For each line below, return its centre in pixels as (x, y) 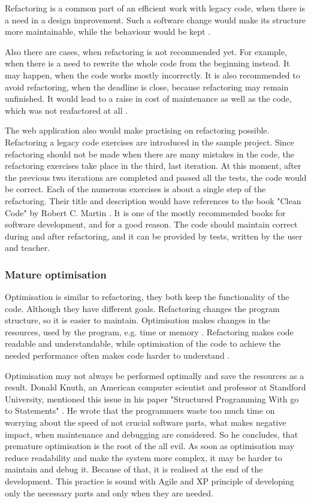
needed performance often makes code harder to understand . (117, 355)
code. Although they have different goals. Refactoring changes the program (142, 308)
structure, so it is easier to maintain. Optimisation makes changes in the (138, 320)
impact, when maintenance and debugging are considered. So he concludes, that (152, 434)
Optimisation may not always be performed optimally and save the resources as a (155, 375)
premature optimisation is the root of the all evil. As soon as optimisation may (150, 446)
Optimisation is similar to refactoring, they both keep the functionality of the (147, 297)
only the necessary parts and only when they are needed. (109, 493)
